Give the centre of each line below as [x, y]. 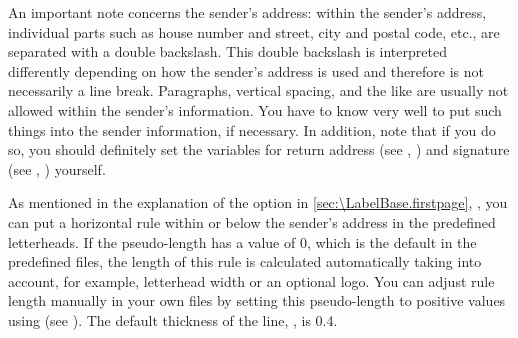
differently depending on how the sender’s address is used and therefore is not [246, 70]
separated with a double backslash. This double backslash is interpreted [227, 51]
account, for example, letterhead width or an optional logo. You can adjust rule [251, 280]
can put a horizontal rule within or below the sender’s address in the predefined [252, 221]
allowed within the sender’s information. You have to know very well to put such [255, 109]
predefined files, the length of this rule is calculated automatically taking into [245, 261]
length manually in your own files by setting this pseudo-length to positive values [257, 300]
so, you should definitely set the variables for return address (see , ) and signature [259, 149]
